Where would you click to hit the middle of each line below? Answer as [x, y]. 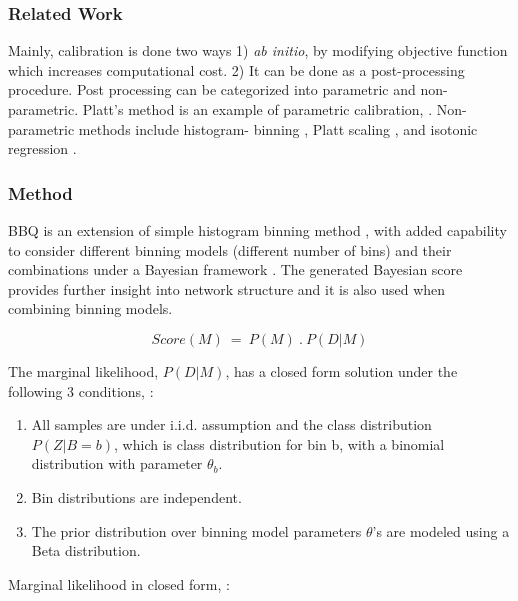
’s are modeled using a [441, 530]
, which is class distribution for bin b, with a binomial [279, 443]
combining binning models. [90, 308]
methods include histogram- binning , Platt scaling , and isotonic [278, 128]
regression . [42, 148]
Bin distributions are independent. [136, 496]
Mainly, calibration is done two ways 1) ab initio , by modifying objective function [258, 50]
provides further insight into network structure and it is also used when [227, 288]
